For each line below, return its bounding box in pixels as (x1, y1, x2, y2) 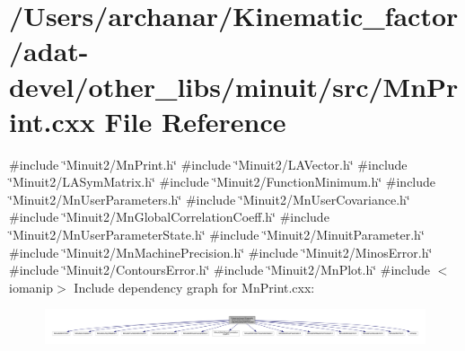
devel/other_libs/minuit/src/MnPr (9, 67, 459, 104)
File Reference (104, 102, 286, 139)
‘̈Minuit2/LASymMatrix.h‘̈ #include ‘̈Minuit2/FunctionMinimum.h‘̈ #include (9, 172, 436, 191)
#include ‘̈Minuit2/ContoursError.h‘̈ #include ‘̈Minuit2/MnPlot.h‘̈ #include (9, 260, 430, 279)
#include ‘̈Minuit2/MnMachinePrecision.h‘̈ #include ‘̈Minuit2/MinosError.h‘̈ (9, 242, 433, 261)
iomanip (9, 277, 54, 296)
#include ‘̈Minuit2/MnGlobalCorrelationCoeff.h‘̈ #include (9, 207, 329, 226)
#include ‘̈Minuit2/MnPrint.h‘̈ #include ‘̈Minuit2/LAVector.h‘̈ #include (9, 154, 408, 173)
